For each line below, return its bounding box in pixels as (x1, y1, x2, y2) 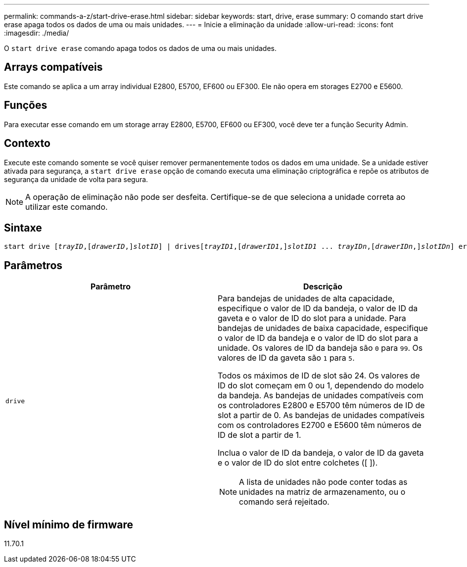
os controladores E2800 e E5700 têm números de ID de (218, 400, 425, 411)
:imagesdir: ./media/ (4, 29, 69, 37)
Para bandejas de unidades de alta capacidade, (218, 293, 395, 304)
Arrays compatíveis (4, 61, 103, 74)
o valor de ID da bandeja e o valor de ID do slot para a (218, 333, 418, 343)
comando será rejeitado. (239, 497, 329, 507)
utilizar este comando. (25, 201, 108, 212)
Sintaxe (4, 221, 42, 234)
